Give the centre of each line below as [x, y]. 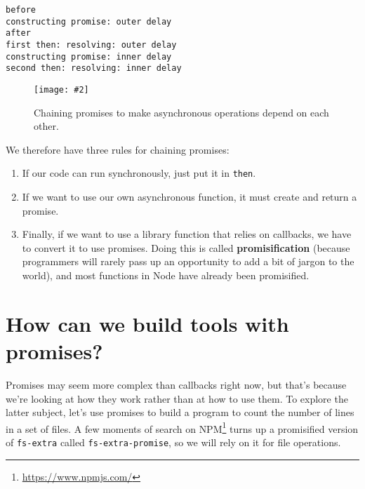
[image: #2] [61, 89]
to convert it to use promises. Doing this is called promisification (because [186, 247]
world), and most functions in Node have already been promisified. [166, 275]
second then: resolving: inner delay [94, 68]
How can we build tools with [147, 323]
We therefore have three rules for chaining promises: [118, 149]
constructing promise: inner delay [89, 56]
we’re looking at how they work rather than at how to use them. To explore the [177, 398]
